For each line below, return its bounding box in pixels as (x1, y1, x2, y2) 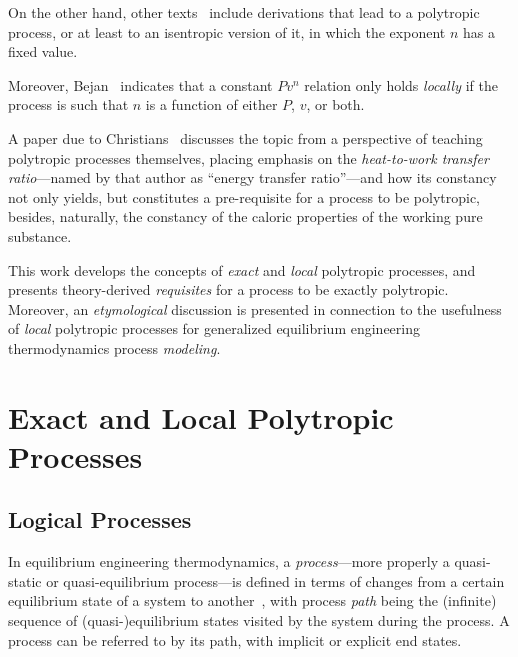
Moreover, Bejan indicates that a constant (8, 74, 273, 95)
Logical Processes (8, 504, 192, 535)
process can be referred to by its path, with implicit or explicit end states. (8, 629, 462, 650)
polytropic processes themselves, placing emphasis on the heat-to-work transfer (8, 147, 489, 168)
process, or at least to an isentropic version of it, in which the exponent (8, 21, 446, 42)
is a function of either (145, 94, 278, 115)
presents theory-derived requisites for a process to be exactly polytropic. (8, 279, 449, 300)
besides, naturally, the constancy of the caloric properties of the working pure (8, 206, 483, 227)
